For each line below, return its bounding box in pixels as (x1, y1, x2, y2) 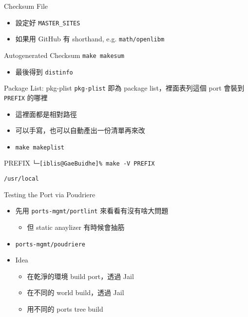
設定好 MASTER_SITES (15, 17, 80, 27)
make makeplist (15, 144, 65, 151)
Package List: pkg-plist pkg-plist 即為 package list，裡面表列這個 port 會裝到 (4, 83, 245, 93)
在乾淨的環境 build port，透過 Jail (27, 271, 134, 281)
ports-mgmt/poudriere (15, 241, 85, 248)
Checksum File (4, 1, 48, 11)
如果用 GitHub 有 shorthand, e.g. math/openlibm (15, 34, 165, 44)
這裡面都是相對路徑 (15, 109, 77, 119)
